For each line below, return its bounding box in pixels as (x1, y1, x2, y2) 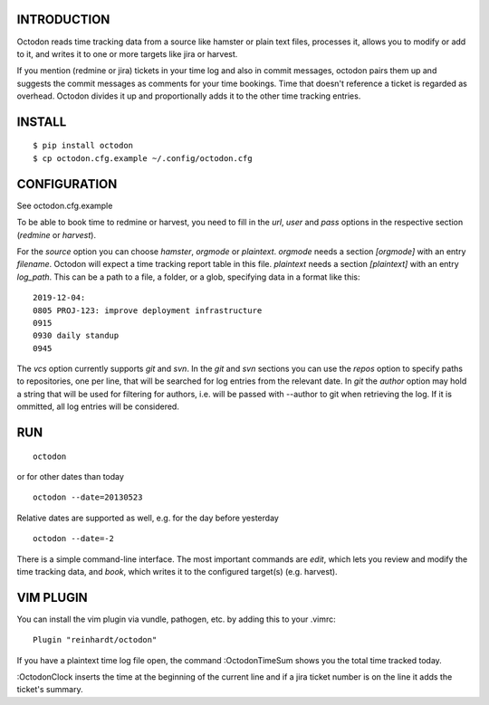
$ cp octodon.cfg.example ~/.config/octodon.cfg (33, 153, 253, 163)
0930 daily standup (33, 330, 120, 341)
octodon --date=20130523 (33, 492, 143, 502)
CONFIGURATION (16, 176, 118, 192)
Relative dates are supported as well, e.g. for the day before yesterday (16, 512, 280, 523)
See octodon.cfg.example (16, 200, 113, 211)
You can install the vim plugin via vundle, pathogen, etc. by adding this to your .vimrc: (16, 614, 337, 624)
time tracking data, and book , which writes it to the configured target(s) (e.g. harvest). (16, 567, 339, 576)
